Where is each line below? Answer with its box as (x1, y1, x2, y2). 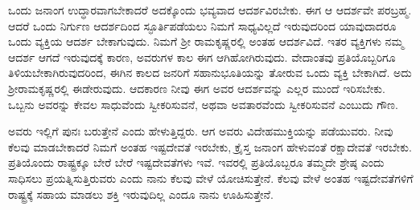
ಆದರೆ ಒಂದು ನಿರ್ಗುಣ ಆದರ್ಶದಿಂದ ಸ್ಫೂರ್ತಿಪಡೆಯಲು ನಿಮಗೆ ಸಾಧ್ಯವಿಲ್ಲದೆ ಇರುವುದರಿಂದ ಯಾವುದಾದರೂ (8, 17, 397, 34)
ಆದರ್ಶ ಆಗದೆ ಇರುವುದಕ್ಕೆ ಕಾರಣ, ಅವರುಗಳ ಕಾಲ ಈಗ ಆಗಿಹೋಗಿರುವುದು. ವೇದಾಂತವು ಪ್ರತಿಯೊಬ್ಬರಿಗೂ (8, 48, 396, 65)
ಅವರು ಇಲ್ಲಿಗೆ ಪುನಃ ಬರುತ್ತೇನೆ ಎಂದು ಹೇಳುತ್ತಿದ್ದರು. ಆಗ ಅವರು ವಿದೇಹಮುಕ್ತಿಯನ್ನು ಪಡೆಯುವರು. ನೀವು (8, 123, 393, 139)
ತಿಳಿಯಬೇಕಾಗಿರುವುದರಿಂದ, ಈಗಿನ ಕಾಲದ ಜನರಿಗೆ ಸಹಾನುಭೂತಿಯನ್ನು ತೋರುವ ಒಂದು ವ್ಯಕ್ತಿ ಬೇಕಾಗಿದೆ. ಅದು (8, 64, 412, 81)
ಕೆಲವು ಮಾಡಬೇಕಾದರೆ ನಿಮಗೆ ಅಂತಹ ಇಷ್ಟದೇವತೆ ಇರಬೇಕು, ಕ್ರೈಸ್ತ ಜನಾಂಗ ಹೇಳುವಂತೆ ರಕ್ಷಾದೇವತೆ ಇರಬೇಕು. (8, 138, 412, 155)
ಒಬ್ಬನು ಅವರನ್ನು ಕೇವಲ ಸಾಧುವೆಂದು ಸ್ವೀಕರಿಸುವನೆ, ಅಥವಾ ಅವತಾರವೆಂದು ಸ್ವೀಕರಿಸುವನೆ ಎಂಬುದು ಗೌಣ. (8, 95, 398, 112)
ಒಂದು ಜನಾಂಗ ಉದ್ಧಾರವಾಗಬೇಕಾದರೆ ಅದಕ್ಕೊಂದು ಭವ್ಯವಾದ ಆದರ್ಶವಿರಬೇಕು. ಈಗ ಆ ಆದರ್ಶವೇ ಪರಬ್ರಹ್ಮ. (8, 2, 412, 18)
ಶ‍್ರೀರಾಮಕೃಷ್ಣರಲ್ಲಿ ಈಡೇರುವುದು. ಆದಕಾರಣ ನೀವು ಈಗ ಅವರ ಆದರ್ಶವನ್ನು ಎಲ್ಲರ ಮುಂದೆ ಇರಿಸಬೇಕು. (8, 79, 385, 96)
